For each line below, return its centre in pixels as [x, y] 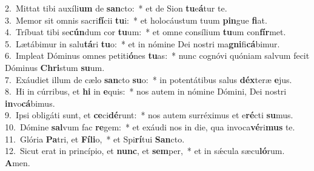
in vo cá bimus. [30, 103]
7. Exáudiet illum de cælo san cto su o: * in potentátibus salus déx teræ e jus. [149, 79]
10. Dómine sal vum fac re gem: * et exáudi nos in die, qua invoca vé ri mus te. [150, 126]
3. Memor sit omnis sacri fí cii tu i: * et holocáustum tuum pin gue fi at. [136, 20]
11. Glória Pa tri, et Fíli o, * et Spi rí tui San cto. [95, 139]
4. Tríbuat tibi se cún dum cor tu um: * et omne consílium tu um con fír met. [145, 32]
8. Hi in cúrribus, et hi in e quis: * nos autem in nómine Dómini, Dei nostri [146, 91]
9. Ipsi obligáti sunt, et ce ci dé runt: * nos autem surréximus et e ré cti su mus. [149, 115]
